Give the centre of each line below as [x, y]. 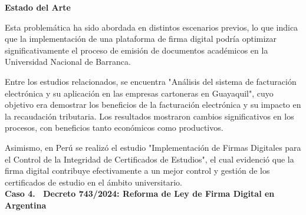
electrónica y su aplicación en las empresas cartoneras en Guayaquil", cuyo [139, 93]
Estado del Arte [38, 7]
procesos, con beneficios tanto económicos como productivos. [114, 128]
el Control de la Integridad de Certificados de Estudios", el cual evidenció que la [149, 159]
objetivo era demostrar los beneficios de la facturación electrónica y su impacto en [153, 105]
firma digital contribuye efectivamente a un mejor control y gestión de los [137, 171]
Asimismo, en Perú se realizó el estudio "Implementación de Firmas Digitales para [153, 147]
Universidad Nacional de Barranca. [68, 62]
